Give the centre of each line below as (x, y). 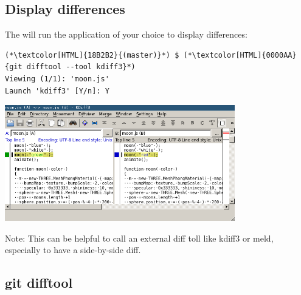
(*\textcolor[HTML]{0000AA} (240, 55)
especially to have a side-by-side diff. (73, 250)
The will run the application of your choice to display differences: (126, 34)
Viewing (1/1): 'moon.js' (57, 79)
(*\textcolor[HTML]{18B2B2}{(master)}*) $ (92, 55)
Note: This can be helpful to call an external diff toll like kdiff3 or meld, (139, 238)
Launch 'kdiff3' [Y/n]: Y (57, 91)
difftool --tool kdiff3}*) (81, 67)
